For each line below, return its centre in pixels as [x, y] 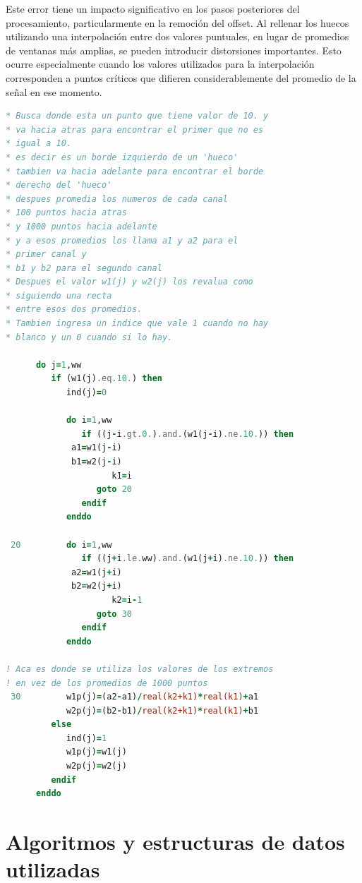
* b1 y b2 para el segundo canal [84, 268]
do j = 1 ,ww [59, 365]
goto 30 [114, 614]
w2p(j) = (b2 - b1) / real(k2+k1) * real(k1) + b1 [162, 710]
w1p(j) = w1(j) [96, 752]
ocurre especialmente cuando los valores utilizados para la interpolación [160, 64]
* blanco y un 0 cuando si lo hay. [89, 337]
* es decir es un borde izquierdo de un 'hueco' [122, 157]
